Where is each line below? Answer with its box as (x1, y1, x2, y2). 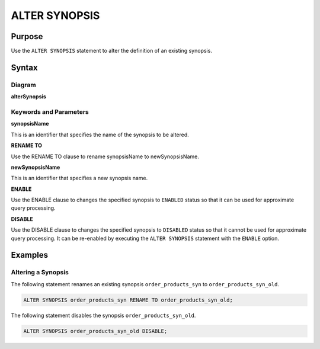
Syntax (11, 62, 38, 72)
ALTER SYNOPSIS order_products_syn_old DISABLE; (23, 328, 168, 334)
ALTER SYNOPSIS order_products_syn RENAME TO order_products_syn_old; (23, 296, 233, 303)
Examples (11, 250, 49, 260)
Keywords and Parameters (11, 107, 89, 116)
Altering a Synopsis (11, 268, 69, 277)
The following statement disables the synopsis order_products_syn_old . (11, 312, 196, 319)
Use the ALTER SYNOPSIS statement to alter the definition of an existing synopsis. (11, 47, 213, 55)
